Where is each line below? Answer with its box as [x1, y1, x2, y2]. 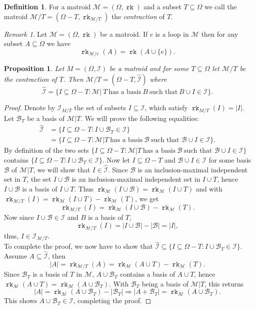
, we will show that [33, 164, 90, 174]
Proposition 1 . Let [4, 63, 64, 73]
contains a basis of [120, 269, 175, 279]
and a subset [143, 1, 182, 11]
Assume [4, 251, 27, 261]
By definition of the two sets [4, 145, 89, 155]
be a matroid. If [100, 28, 148, 39]
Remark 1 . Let [4, 28, 48, 39]
